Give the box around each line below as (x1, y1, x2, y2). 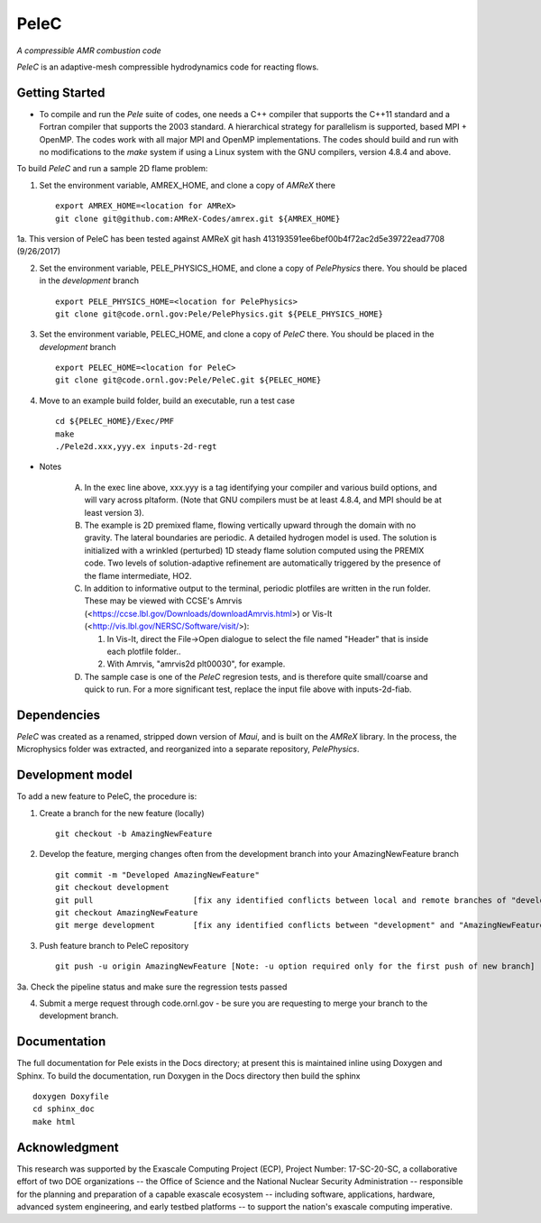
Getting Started (16, 85, 105, 100)
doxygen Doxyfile (32, 1091, 109, 1102)
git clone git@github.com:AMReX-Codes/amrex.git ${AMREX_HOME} (55, 213, 341, 224)
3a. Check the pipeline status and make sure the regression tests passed (16, 981, 288, 992)
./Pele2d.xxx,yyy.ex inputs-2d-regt (55, 442, 217, 452)
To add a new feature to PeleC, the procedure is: (16, 791, 197, 802)
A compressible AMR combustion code (16, 45, 161, 56)
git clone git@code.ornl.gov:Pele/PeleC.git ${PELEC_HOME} (55, 375, 322, 385)
